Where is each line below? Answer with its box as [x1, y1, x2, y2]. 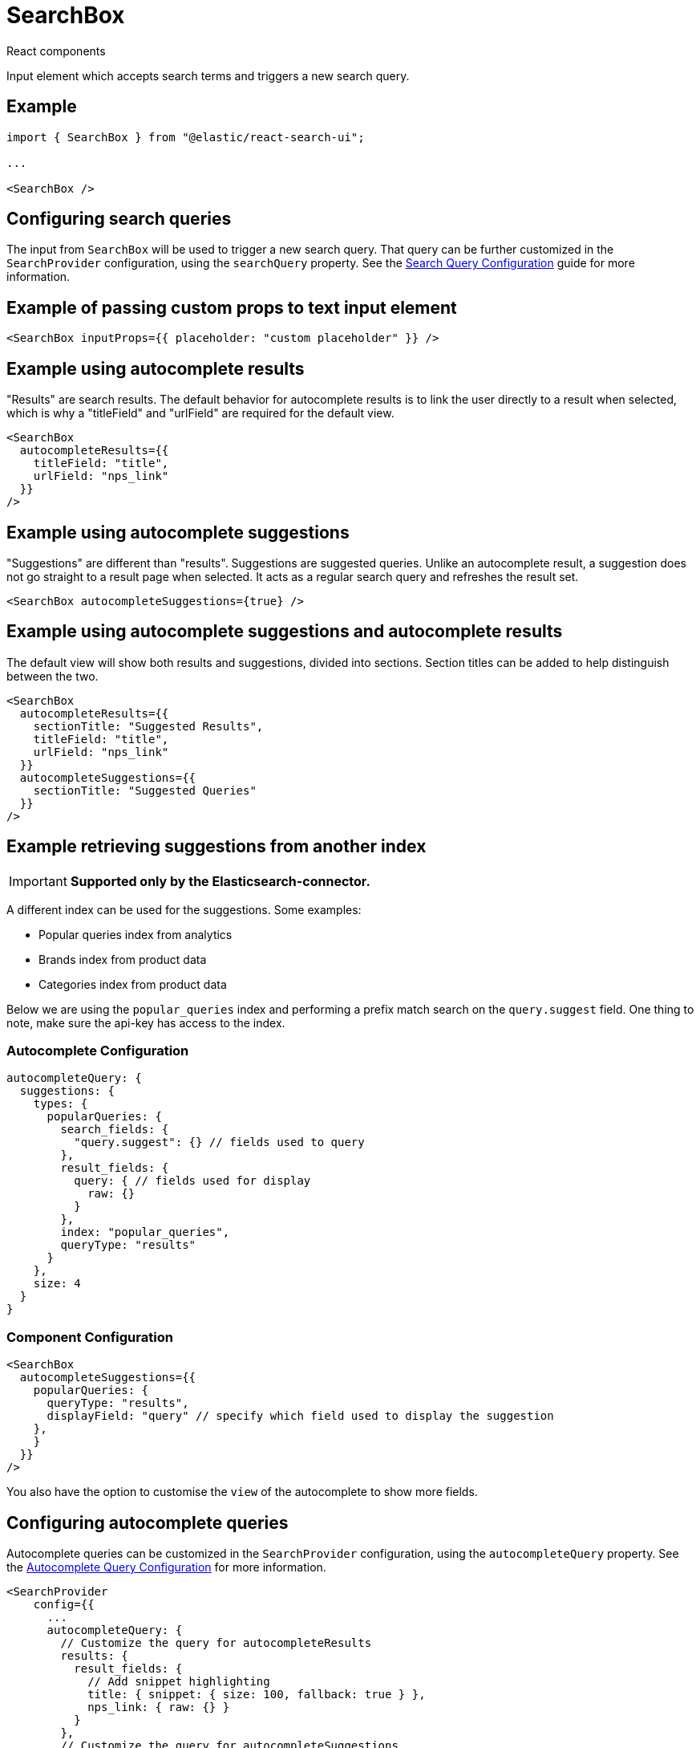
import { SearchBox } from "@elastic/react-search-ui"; [6, 130, 365, 144]
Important [9, 872, 67, 889]
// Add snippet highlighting [87, 1675, 270, 1688]
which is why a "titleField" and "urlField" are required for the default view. [6, 406, 395, 421]
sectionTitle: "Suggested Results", [33, 719, 264, 733]
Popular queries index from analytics [38, 927, 233, 941]
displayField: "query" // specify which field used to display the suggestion [47, 1409, 554, 1423]
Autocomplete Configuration [6, 1043, 189, 1059]
